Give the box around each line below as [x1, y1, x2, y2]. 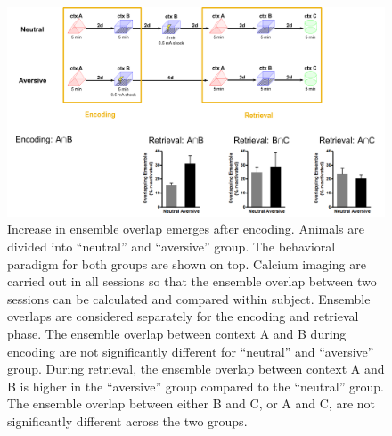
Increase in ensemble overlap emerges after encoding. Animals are [7, 219, 365, 238]
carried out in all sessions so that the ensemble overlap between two [7, 272, 377, 291]
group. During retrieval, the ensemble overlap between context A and [7, 359, 385, 378]
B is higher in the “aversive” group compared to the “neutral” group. [7, 376, 384, 395]
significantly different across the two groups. [7, 411, 248, 430]
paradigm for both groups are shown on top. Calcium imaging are [7, 254, 366, 273]
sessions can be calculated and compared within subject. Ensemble [7, 289, 371, 308]
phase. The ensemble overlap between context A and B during [7, 324, 347, 342]
